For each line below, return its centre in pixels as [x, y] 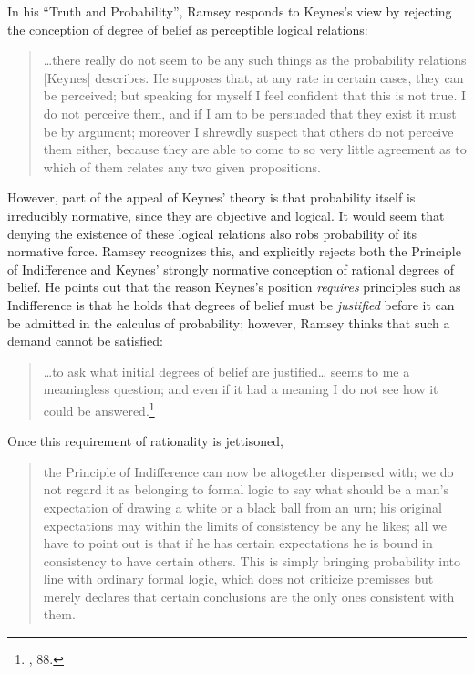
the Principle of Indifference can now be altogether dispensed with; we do [248, 471]
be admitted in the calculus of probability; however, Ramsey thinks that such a [229, 322]
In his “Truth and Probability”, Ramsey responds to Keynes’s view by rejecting [230, 11]
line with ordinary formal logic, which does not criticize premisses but [238, 579]
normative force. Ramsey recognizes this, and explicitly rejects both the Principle [234, 251]
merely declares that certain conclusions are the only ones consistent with [249, 596]
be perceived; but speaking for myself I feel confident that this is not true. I [254, 95]
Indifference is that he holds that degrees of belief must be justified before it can [231, 304]
